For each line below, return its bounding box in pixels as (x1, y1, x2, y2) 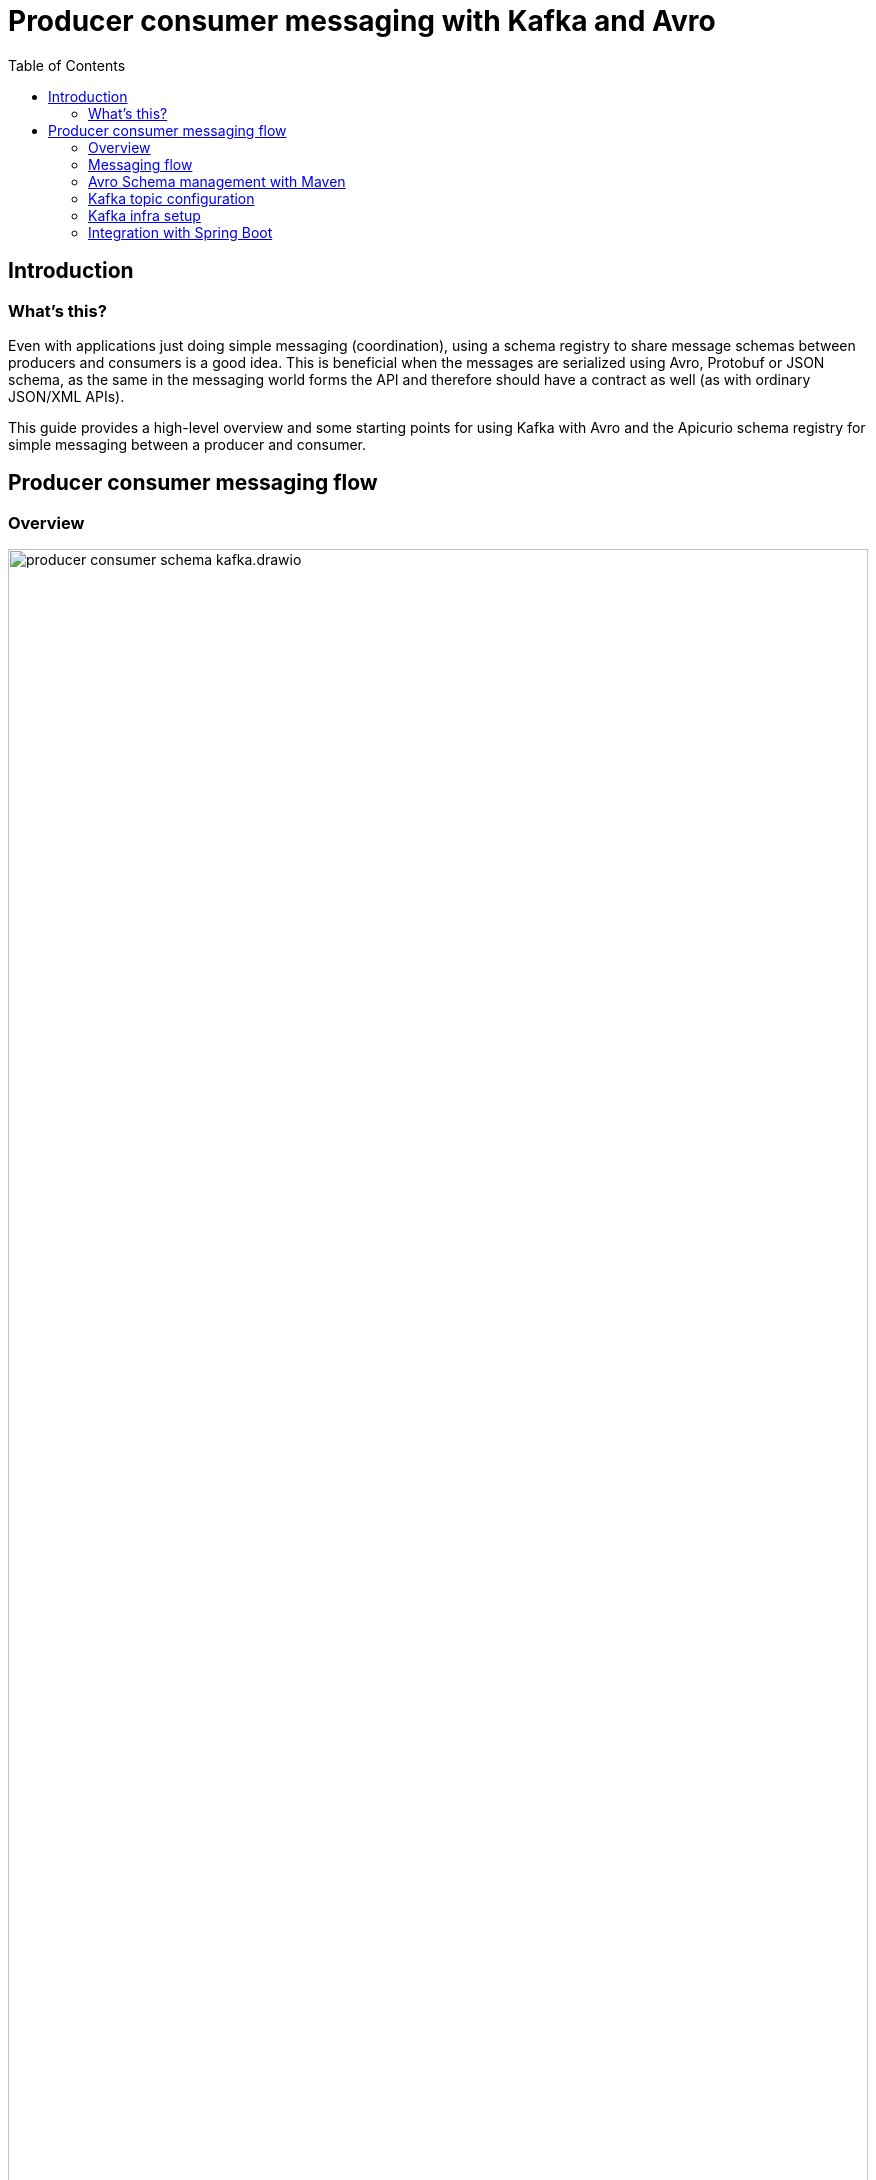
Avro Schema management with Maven (88, 172, 346, 190)
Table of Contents (8, 56, 126, 74)
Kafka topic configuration (88, 189, 255, 207)
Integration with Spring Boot (88, 223, 273, 241)
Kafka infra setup (88, 206, 201, 224)
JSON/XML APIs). (8, 387, 125, 405)
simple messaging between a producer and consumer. (8, 435, 367, 453)
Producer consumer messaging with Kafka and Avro (8, 4, 716, 38)
